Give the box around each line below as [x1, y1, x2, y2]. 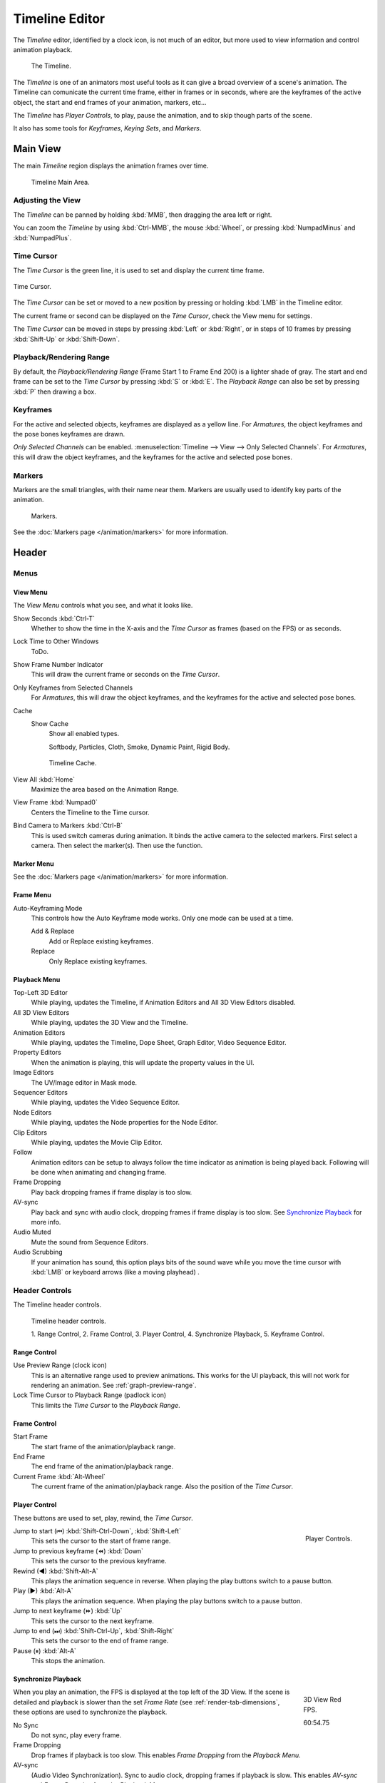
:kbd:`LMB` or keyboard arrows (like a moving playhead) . [31, 1267, 200, 1276]
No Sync [13, 1721, 38, 1730]
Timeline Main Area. [31, 178, 91, 186]
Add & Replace [31, 927, 75, 936]
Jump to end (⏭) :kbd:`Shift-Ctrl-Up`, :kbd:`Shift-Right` [13, 1626, 175, 1635]
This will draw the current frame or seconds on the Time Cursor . [31, 670, 220, 679]
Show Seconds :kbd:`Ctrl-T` [13, 614, 96, 623]
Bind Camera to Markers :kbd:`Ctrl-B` [13, 821, 123, 830]
